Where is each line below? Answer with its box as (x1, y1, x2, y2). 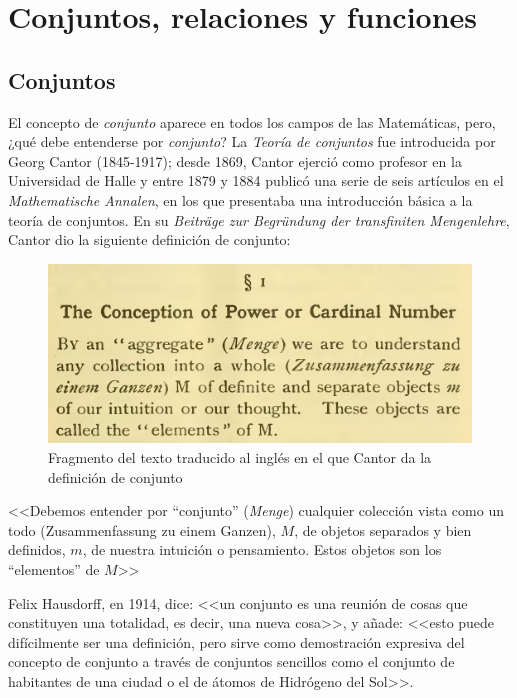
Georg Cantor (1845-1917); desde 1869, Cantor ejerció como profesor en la (8, 150, 462, 171)
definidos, (8, 539, 66, 560)
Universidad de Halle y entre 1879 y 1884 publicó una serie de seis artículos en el (8, 170, 504, 191)
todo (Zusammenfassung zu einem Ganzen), (8, 519, 276, 540)
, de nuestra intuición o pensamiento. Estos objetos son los (82, 539, 442, 560)
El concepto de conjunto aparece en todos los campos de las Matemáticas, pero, (8, 111, 496, 132)
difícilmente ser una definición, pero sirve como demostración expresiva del (8, 631, 465, 652)
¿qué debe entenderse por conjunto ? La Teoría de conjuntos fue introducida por (8, 131, 496, 152)
